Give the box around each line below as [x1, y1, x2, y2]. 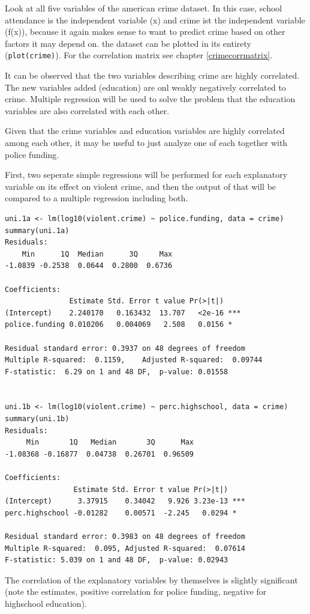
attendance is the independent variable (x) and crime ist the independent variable [5, 13, 305, 26]
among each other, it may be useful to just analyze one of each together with [5, 136, 288, 148]
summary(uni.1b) [5, 415, 70, 424]
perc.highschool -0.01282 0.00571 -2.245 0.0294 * [5, 508, 237, 517]
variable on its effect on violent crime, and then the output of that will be [5, 180, 276, 192]
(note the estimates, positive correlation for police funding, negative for [5, 585, 267, 598]
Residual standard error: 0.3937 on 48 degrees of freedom [5, 344, 245, 353]
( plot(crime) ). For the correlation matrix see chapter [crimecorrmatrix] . [5, 49, 273, 61]
